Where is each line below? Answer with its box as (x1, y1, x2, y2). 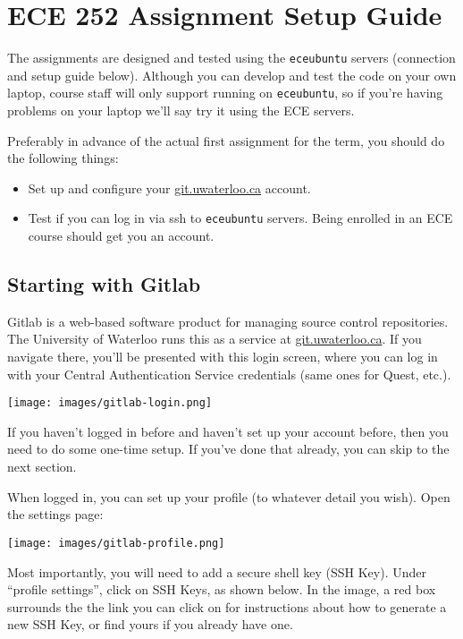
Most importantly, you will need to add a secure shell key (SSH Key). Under (7, 562, 426, 581)
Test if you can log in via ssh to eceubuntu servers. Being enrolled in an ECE (28, 209, 453, 227)
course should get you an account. (28, 226, 215, 245)
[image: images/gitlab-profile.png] (7, 536, 225, 550)
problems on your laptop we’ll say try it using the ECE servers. (7, 101, 355, 120)
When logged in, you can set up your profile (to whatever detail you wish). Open (7, 487, 450, 506)
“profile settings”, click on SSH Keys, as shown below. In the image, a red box (7, 580, 436, 599)
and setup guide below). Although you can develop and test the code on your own (7, 65, 457, 84)
